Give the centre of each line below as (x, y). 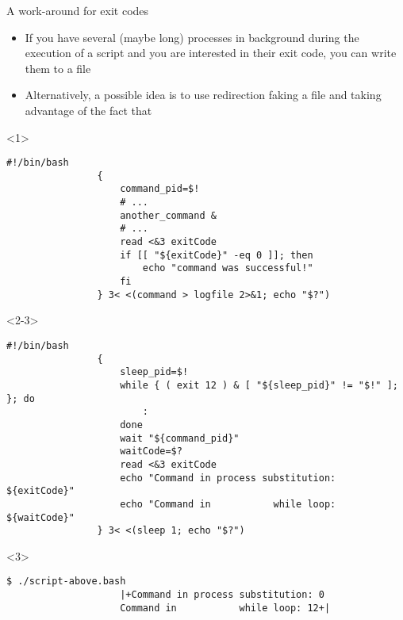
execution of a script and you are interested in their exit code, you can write (211, 53)
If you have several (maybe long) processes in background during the (192, 37)
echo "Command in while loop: (228, 504)
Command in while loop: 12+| (225, 608)
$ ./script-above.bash (66, 582)
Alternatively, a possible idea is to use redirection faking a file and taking (203, 95)
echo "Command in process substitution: (228, 478)
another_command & (168, 215)
